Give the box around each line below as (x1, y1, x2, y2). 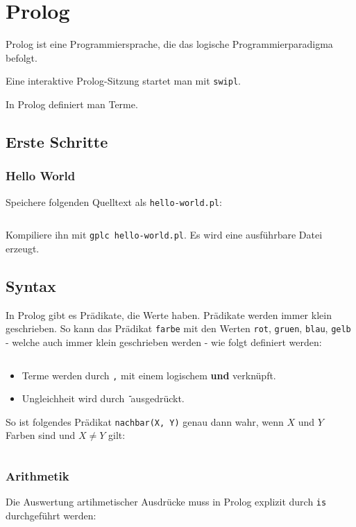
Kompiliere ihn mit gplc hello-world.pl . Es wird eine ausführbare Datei (6, 227, 323, 242)
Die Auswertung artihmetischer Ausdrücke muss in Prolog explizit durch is (6, 494, 327, 509)
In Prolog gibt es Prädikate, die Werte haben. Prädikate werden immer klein (6, 307, 332, 322)
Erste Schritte (6, 130, 108, 152)
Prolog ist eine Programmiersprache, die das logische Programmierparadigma (6, 37, 333, 51)
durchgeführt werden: (6, 508, 96, 522)
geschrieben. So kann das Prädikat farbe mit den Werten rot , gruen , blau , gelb (6, 321, 351, 336)
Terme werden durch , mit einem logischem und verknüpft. (22, 368, 276, 382)
